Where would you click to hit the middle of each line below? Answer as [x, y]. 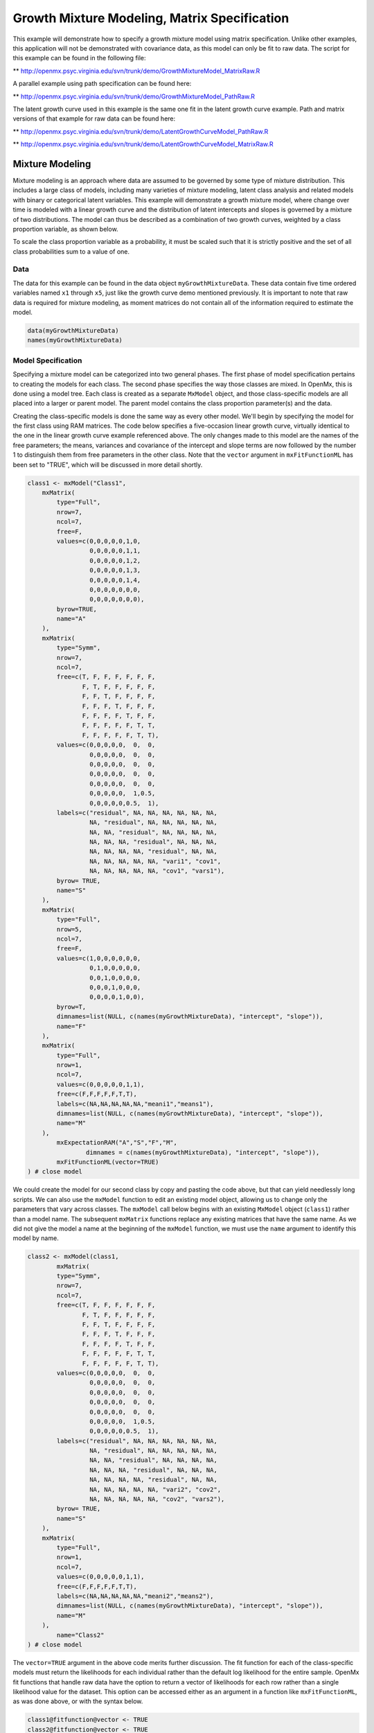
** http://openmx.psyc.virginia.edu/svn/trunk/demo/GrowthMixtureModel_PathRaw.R [134, 96]
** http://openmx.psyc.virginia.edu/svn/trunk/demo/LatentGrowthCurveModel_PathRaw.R [141, 131]
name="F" [71, 1026]
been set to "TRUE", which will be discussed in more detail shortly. [108, 464]
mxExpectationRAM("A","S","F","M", [117, 1143]
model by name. [36, 1238]
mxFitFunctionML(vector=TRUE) [108, 1162]
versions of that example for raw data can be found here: [94, 119]
